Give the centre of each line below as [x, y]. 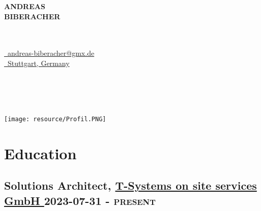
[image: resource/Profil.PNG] [55, 119]
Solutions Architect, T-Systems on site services [130, 185]
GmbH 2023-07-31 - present [80, 200]
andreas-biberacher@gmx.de [51, 53]
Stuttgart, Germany [38, 63]
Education [40, 153]
